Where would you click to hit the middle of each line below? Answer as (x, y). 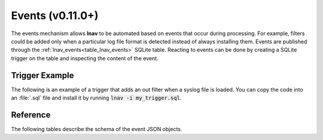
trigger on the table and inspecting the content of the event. (85, 58)
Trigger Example (42, 75)
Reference (31, 115)
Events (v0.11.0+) (55, 15)
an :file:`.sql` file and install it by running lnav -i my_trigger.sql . (96, 98)
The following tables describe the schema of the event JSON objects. (97, 129)
